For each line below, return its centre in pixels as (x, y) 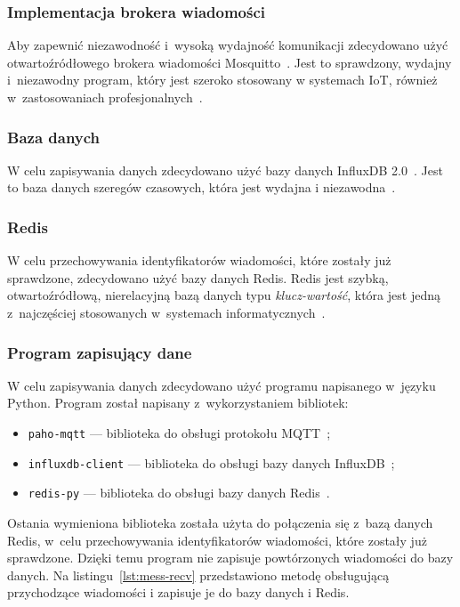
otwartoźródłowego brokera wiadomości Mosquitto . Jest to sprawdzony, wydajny (230, 62)
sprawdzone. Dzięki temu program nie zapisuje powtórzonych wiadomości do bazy (230, 558)
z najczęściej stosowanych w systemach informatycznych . (166, 312)
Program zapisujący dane (100, 352)
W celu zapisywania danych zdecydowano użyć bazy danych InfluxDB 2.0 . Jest (225, 170)
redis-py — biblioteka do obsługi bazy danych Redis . (179, 493)
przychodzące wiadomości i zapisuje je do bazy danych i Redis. (178, 592)
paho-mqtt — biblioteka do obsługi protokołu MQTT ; (179, 433)
